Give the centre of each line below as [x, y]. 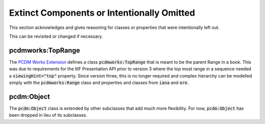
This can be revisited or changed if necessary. [56, 36]
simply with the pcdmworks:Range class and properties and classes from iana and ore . [99, 83]
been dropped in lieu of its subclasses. [48, 115]
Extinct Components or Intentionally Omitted [102, 13]
